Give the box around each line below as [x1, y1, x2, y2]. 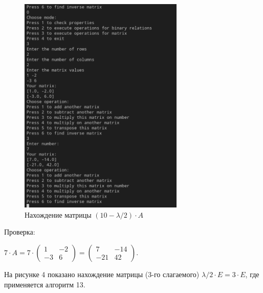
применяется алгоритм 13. [4, 279, 85, 289]
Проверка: [4, 226, 35, 237]
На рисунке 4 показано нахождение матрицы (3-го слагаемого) [4, 268, 200, 279]
